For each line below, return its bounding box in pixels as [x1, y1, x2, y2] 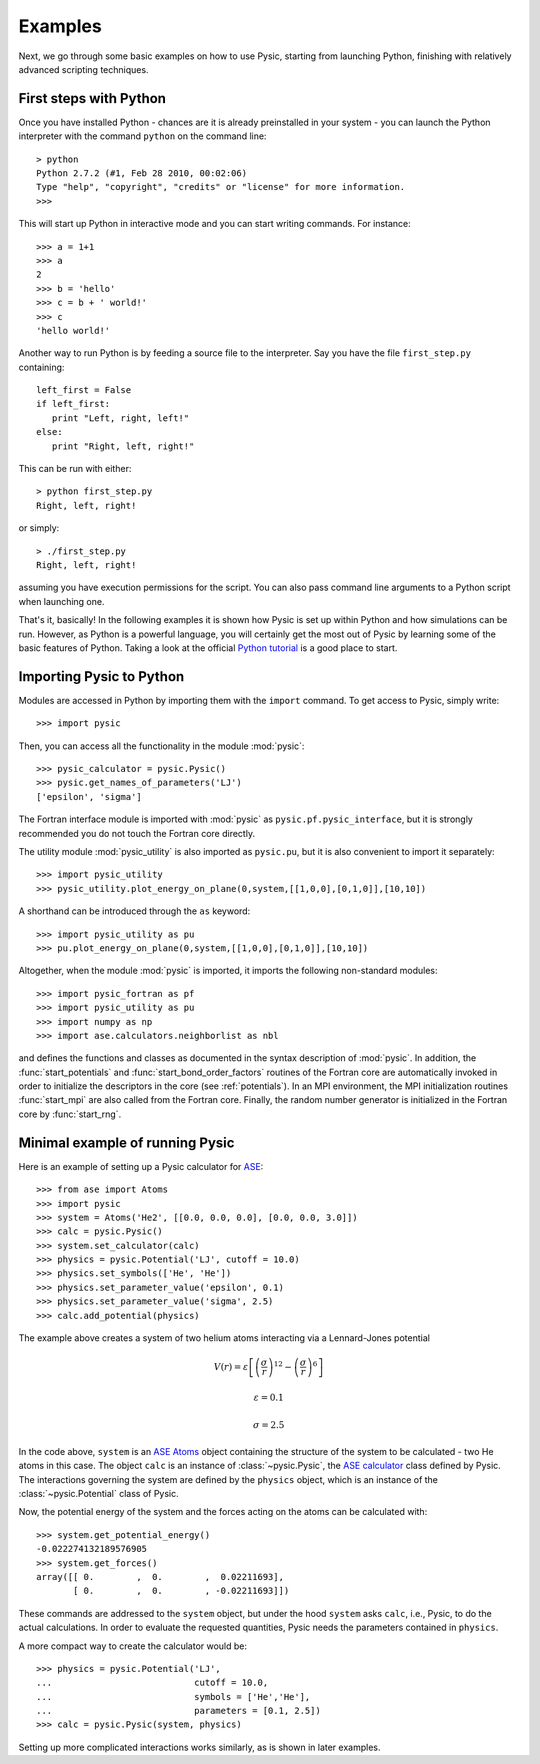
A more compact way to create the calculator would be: [18, 1640, 248, 1652]
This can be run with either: [18, 463, 132, 475]
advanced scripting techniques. [18, 63, 149, 75]
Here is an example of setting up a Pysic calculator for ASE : [18, 1160, 264, 1172]
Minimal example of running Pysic [18, 1134, 235, 1151]
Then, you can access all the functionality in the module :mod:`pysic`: [18, 740, 305, 752]
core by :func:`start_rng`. [18, 1108, 122, 1120]
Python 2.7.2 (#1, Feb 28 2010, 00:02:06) [36, 168, 248, 179]
